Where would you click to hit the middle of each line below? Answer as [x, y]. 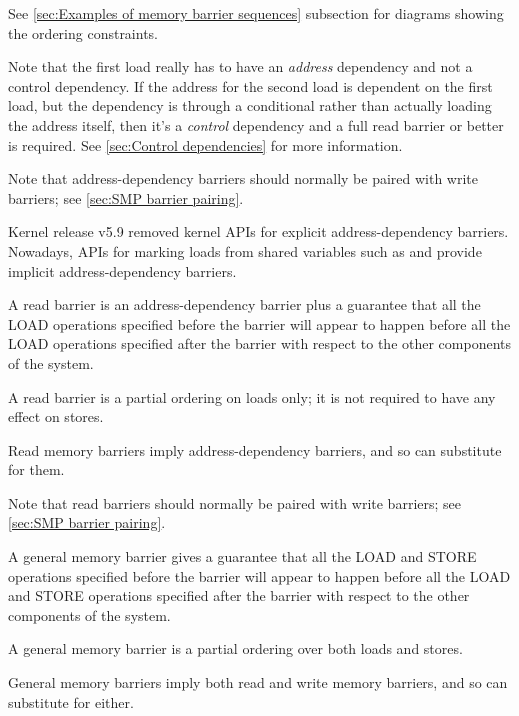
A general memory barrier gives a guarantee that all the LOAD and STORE [242, 556]
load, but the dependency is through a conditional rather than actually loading [250, 105]
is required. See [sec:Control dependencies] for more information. [205, 144]
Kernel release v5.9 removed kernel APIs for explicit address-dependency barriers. [258, 231]
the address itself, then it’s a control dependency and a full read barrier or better [256, 124]
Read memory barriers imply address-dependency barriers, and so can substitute [255, 449]
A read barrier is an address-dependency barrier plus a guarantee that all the [244, 304]
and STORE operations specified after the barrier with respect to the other [239, 595]
